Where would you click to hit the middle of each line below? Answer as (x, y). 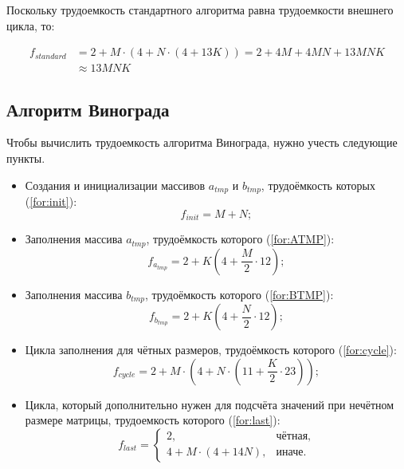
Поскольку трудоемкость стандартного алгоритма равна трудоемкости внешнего (200, 10)
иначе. (291, 453)
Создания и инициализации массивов (115, 185)
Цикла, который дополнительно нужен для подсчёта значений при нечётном (210, 404)
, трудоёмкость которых (318, 185)
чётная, (293, 437)
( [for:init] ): (51, 201)
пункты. (26, 158)
